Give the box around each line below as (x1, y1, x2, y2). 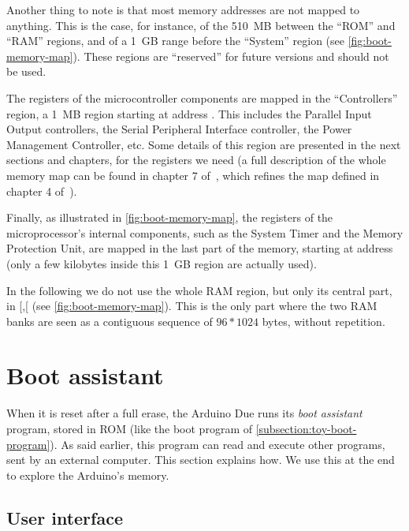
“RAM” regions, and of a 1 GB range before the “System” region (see (6, 32, 345, 49)
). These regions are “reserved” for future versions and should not (73, 47, 389, 64)
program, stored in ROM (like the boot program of (6, 421, 252, 436)
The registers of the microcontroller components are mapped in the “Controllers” (6, 89, 398, 106)
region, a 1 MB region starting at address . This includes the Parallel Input (6, 105, 372, 122)
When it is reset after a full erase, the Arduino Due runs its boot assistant (6, 405, 363, 421)
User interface (6, 505, 123, 529)
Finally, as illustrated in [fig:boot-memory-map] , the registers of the (6, 209, 333, 226)
